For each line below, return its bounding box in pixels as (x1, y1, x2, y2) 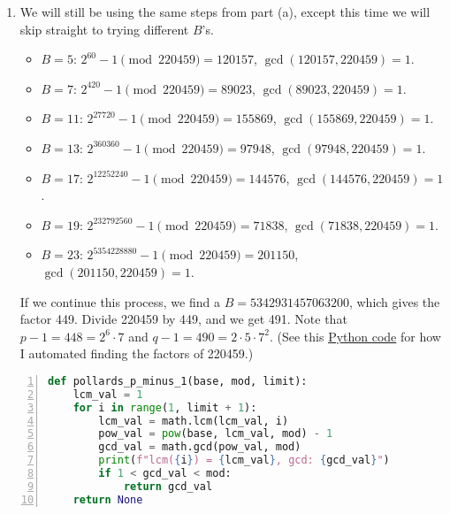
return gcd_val (123, 479, 213, 493)
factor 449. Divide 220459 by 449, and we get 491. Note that (19, 310, 347, 328)
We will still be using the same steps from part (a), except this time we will (19, 3, 431, 20)
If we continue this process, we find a (19, 292, 220, 311)
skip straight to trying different (19, 19, 189, 38)
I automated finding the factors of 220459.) (19, 344, 254, 363)
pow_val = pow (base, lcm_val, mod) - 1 (98, 427, 333, 441)
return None (72, 493, 143, 506)
